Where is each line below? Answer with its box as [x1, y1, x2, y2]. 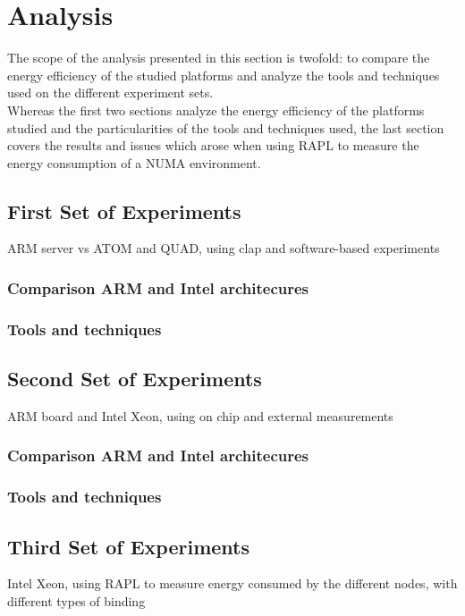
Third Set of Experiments [7, 532, 250, 560]
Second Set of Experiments [7, 365, 262, 392]
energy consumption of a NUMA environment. [7, 153, 261, 172]
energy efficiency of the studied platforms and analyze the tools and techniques [7, 65, 440, 84]
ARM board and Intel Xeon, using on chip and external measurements [7, 406, 393, 425]
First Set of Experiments [7, 197, 241, 224]
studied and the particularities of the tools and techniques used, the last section [7, 118, 444, 137]
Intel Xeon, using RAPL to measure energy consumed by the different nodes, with [7, 574, 458, 593]
